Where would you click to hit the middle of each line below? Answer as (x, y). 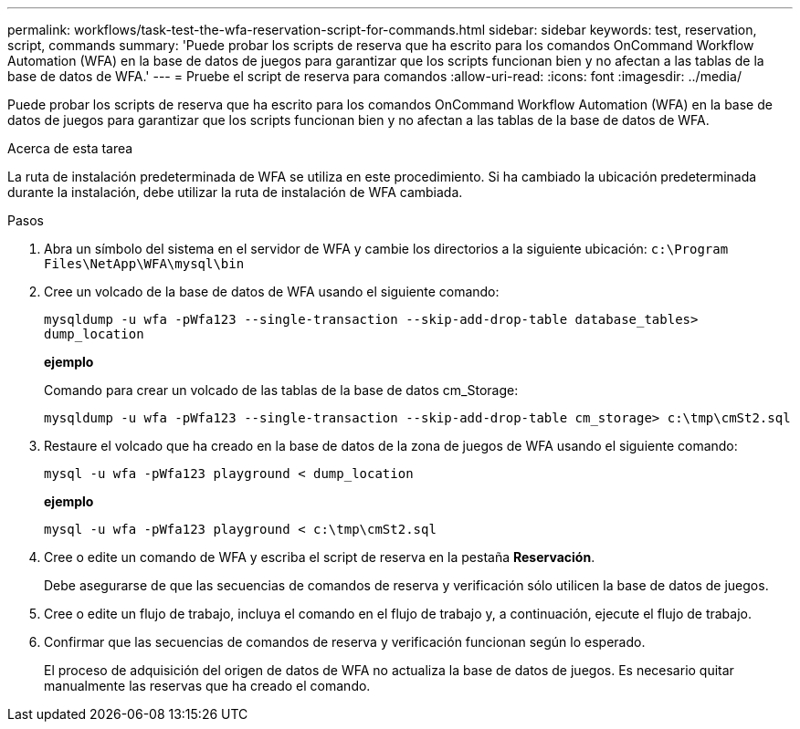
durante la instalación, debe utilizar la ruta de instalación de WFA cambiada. (235, 192)
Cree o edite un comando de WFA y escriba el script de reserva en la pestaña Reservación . (320, 557)
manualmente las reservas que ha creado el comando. (207, 686)
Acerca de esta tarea (70, 148)
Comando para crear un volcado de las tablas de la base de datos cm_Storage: (281, 390)
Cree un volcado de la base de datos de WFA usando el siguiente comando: (272, 292)
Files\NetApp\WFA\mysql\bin (144, 264)
